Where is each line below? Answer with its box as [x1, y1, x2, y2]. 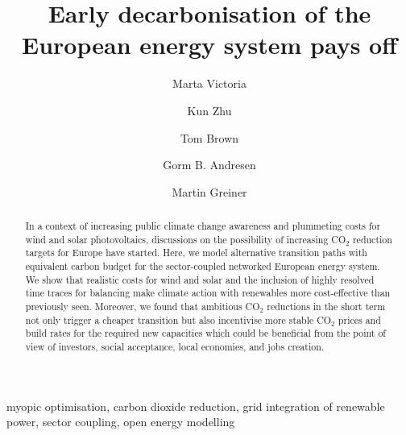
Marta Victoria [172, 75, 246, 92]
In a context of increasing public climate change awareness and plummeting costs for [25, 219, 381, 233]
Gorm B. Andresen [163, 156, 256, 173]
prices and [338, 313, 381, 326]
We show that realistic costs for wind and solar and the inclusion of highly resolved [25, 272, 375, 286]
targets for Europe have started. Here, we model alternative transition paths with [25, 246, 367, 259]
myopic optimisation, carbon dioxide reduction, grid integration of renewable [6, 397, 385, 414]
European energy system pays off [22, 28, 397, 61]
